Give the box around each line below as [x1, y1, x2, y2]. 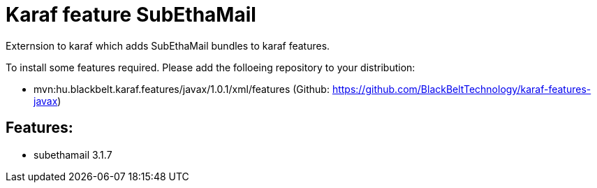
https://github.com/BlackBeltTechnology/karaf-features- [332, 82, 591, 95]
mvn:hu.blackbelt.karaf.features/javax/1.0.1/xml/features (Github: [34, 82, 330, 95]
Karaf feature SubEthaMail [6, 3, 256, 27]
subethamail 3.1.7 [34, 148, 112, 161]
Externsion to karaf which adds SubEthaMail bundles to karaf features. [6, 39, 330, 52]
